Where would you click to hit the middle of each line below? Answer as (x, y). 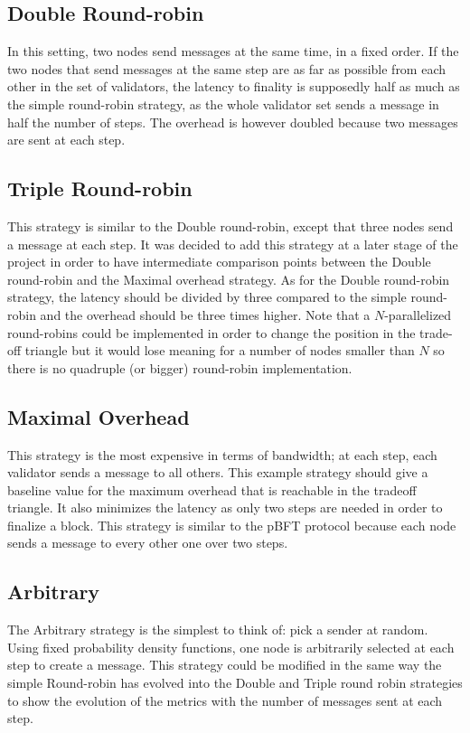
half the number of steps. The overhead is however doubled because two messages (233, 122)
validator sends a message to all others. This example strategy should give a (218, 472)
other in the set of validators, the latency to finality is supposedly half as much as (234, 86)
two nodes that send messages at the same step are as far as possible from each (227, 68)
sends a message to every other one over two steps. (148, 543)
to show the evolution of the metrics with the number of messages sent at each (225, 700)
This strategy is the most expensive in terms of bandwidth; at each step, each (222, 454)
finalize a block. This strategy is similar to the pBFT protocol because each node (232, 525)
